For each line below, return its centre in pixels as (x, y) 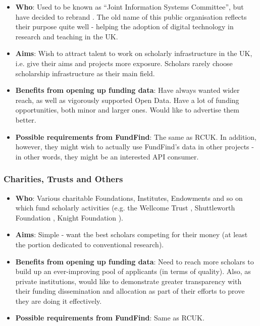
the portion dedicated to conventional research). (90, 244)
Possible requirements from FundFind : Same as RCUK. (110, 318)
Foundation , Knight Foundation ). (69, 217)
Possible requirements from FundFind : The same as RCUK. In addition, (136, 137)
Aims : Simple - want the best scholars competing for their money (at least (132, 234)
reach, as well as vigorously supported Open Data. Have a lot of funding (127, 100)
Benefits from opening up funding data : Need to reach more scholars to (135, 261)
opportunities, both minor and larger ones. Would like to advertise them (127, 110)
